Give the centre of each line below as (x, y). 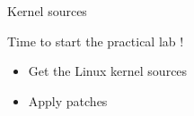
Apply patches (68, 100)
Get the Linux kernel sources (108, 71)
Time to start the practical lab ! (96, 41)
